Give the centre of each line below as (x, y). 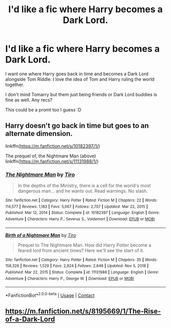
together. (15, 85)
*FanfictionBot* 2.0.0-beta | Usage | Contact (50, 295)
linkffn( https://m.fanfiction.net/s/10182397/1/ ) (53, 146)
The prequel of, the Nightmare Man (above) (51, 156)
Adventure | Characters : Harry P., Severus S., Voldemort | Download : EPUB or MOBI (80, 219)
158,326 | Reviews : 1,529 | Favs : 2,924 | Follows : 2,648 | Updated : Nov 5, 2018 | (77, 266)
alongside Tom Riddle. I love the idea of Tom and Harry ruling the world (80, 79)
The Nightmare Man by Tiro (40, 174)
